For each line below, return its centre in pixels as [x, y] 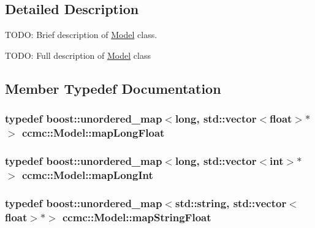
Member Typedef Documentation [113, 88]
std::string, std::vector [231, 203]
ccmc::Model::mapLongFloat [93, 133]
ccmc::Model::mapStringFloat [137, 217]
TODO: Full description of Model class [78, 55]
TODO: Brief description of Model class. [81, 35]
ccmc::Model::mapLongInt [87, 174]
